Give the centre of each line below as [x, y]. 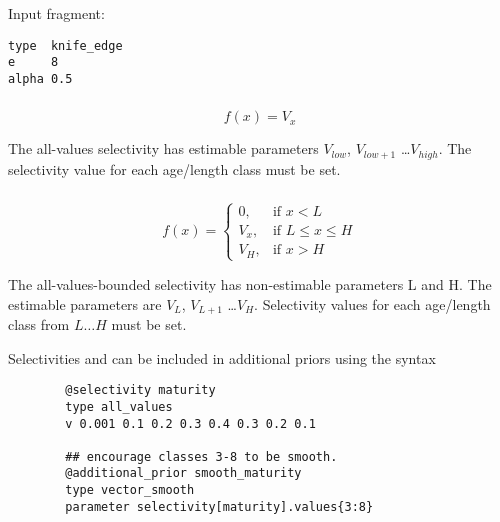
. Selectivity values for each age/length [372, 303]
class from [39, 324]
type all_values [119, 406]
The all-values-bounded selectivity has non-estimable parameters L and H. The [250, 283]
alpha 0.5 [40, 78]
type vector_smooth [130, 490]
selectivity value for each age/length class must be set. [174, 168]
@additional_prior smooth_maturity [183, 473]
